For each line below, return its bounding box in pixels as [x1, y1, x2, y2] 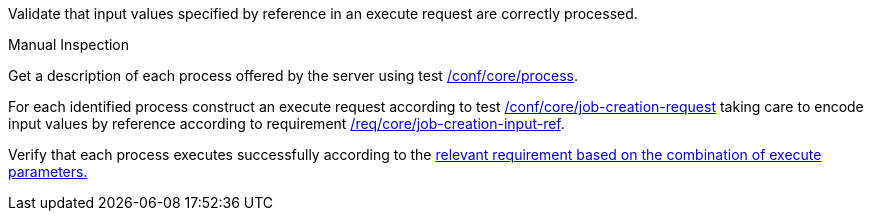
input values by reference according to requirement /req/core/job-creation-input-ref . [8, 115, 565, 132]
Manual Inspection [8, 36, 130, 53]
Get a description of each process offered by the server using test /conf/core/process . [8, 67, 579, 84]
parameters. [8, 163, 88, 180]
